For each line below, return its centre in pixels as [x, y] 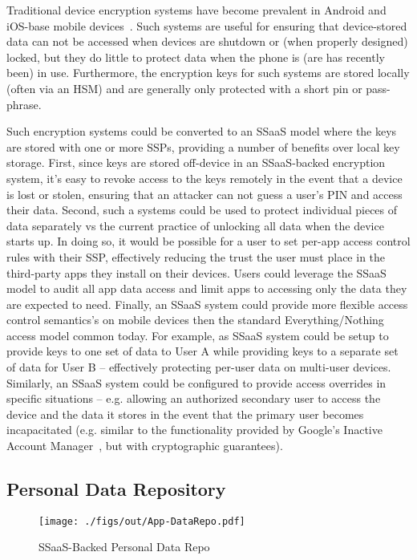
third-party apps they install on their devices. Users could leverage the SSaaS [196, 272]
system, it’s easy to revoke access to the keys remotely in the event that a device [204, 178]
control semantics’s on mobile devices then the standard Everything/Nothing [195, 320]
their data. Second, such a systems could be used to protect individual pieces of [202, 210]
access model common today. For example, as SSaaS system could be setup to [198, 335]
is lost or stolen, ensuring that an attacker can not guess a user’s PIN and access [204, 194]
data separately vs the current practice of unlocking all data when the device [195, 225]
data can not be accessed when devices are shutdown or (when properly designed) [207, 41]
